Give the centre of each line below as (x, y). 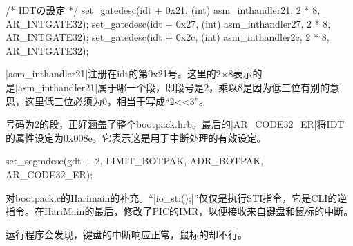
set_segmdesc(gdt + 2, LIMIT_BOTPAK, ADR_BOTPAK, (135, 161)
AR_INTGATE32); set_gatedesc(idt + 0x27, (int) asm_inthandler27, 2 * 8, (168, 23)
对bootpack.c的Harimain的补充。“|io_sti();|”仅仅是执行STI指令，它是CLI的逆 (176, 197)
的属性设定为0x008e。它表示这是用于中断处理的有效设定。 (136, 137)
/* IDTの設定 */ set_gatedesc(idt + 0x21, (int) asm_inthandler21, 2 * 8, (163, 10)
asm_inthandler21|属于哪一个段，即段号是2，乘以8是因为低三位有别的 (174, 87)
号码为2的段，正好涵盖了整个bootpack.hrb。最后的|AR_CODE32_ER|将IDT (175, 124)
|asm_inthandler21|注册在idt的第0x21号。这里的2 (113, 74)
